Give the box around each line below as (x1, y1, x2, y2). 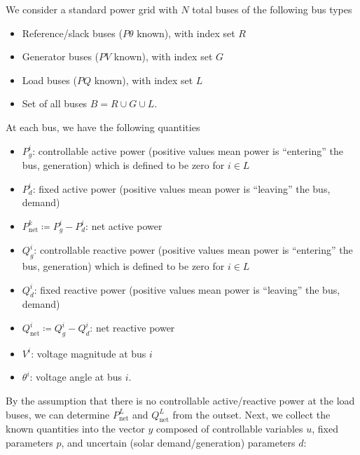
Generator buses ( (22, 49, 99, 64)
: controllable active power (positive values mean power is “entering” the (32, 143, 343, 158)
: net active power (85, 218, 162, 233)
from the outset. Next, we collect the (172, 407, 331, 421)
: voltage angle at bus (29, 369, 123, 384)
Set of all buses (22, 96, 88, 111)
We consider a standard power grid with (6, 2, 178, 16)
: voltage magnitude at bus (31, 346, 146, 360)
